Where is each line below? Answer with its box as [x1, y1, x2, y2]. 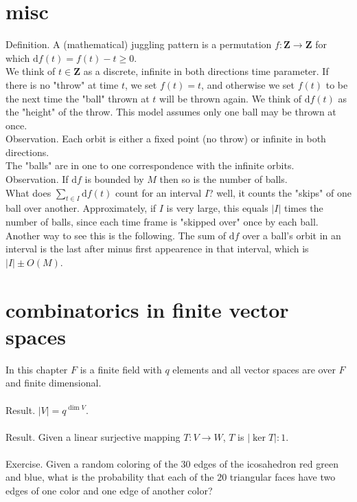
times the [284, 201, 323, 215]
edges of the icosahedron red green [194, 456, 338, 470]
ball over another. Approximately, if [5, 201, 157, 215]
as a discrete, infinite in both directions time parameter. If [83, 64, 329, 78]
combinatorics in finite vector [5, 295, 289, 323]
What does [5, 185, 51, 199]
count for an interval [115, 185, 202, 199]
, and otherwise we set [201, 77, 295, 91]
